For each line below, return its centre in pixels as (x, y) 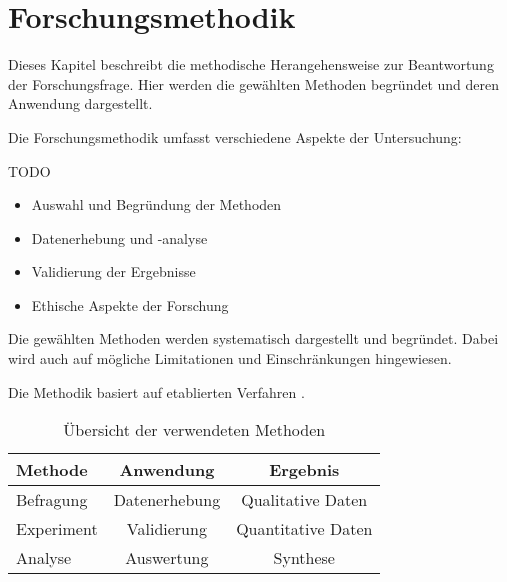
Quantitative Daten (304, 529)
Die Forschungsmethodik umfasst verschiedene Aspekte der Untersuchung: (235, 136)
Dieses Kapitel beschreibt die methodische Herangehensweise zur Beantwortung (251, 64)
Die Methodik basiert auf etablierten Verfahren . (156, 391)
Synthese (304, 558)
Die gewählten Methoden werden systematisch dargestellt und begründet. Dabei (253, 338)
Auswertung (167, 558)
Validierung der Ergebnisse (113, 271)
